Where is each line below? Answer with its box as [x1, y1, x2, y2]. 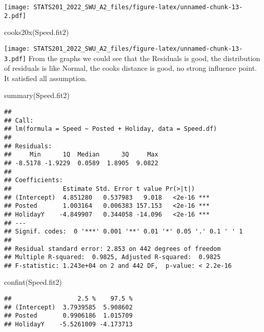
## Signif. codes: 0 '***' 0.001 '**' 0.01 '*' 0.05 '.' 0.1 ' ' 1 [4, 228, 243, 236]
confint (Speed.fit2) [4, 277, 62, 287]
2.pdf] [4, 12, 26, 19]
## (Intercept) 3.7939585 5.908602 [4, 303, 133, 311]
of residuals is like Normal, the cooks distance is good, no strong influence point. [4, 63, 257, 73]
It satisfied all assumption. [4, 72, 87, 83]
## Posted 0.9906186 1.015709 [4, 312, 133, 320]
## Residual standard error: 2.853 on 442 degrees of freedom [4, 245, 221, 252]
